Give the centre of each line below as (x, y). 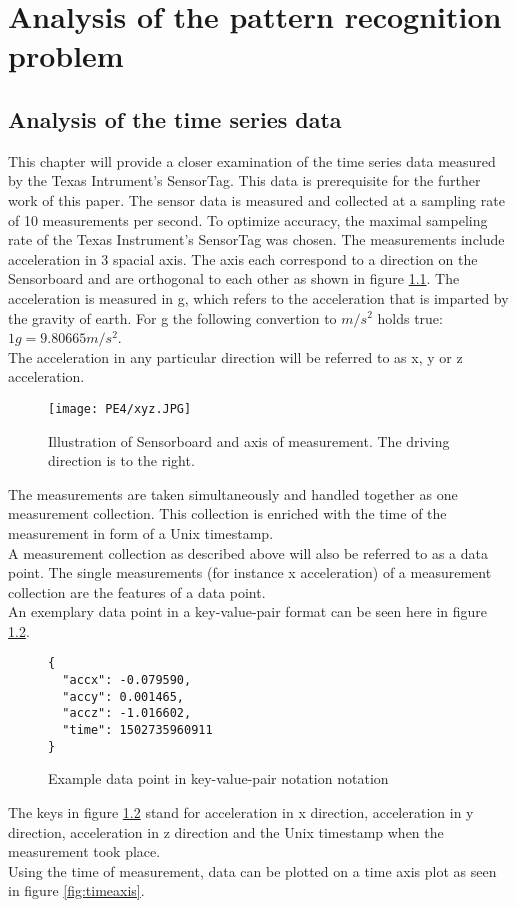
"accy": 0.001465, (123, 696)
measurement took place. (84, 851)
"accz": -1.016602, (127, 713)
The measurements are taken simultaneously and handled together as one (233, 493)
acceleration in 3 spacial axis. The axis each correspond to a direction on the (243, 258)
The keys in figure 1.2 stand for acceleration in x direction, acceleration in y (241, 812)
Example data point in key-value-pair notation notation (218, 778)
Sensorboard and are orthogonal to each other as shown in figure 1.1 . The (234, 278)
